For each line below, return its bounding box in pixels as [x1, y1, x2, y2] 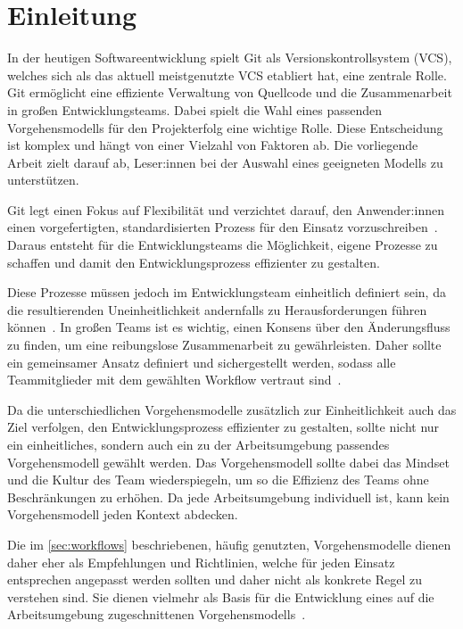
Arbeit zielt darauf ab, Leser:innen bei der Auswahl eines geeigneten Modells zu [7, 153, 443, 171]
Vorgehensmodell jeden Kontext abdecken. [7, 505, 238, 524]
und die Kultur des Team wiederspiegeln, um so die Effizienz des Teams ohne [7, 470, 429, 489]
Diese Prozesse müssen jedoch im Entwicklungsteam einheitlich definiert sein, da [7, 283, 446, 302]
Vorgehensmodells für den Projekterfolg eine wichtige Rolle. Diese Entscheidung [7, 118, 443, 137]
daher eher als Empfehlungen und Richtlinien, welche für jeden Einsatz [7, 552, 395, 571]
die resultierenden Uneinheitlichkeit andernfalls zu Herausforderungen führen [7, 300, 427, 319]
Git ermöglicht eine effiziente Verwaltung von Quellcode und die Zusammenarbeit [7, 83, 452, 102]
